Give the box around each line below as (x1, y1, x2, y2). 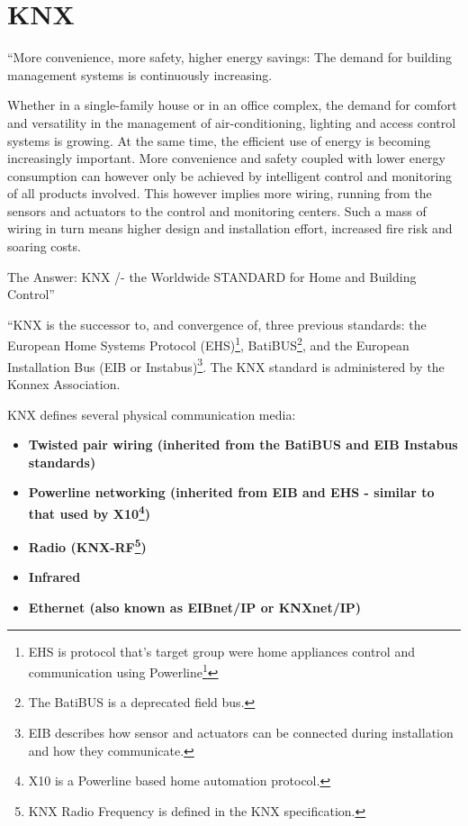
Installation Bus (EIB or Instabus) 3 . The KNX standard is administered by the (7, 354, 445, 376)
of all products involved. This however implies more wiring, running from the (7, 184, 432, 203)
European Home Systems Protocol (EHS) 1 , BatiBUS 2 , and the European (7, 333, 409, 355)
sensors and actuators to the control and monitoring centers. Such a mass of (7, 201, 427, 220)
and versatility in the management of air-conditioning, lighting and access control (7, 113, 456, 132)
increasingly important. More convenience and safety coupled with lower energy (7, 149, 445, 168)
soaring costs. (7, 237, 81, 256)
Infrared (28, 567, 81, 586)
